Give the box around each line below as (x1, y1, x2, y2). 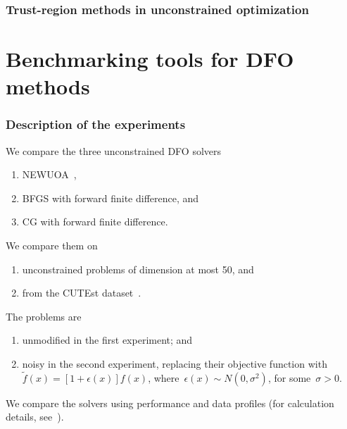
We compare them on (6, 238, 98, 252)
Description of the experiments (6, 116, 186, 133)
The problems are (6, 309, 82, 323)
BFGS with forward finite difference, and (22, 190, 199, 205)
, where (148, 370, 179, 385)
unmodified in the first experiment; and (22, 332, 193, 347)
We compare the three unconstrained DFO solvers (6, 143, 222, 158)
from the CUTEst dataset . (22, 285, 141, 300)
